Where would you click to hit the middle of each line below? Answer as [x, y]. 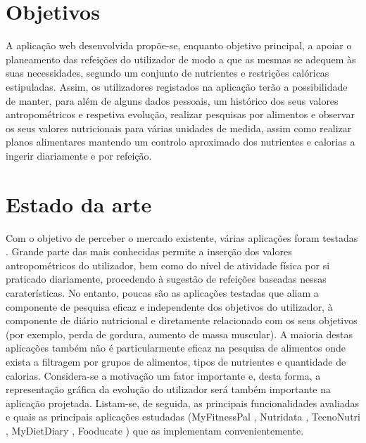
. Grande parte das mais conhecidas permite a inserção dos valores [149, 251]
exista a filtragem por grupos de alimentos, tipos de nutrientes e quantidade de [176, 361]
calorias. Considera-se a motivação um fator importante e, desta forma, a [163, 375]
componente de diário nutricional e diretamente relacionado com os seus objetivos [182, 320]
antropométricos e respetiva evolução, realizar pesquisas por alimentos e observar [180, 114]
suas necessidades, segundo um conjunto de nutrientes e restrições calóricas [168, 73]
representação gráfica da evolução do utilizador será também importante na [168, 389]
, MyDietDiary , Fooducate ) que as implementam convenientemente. [155, 430]
